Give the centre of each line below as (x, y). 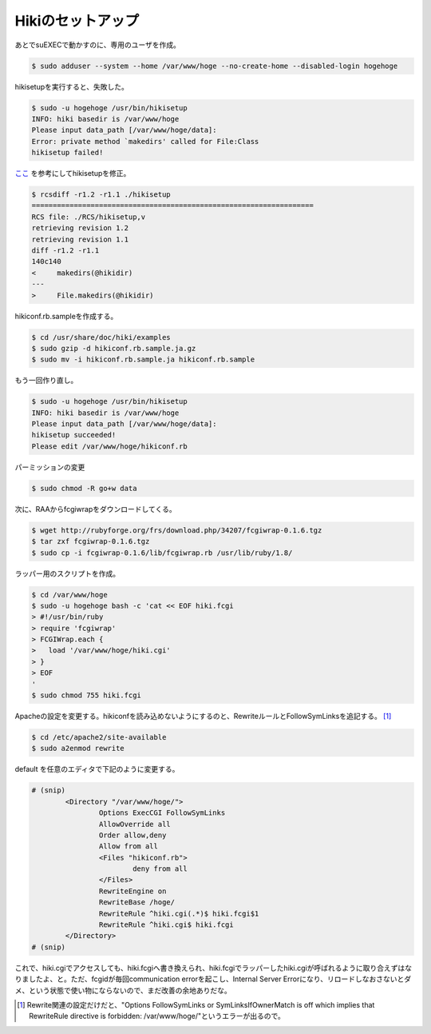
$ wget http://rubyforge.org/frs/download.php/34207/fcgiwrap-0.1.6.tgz (177, 530)
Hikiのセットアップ (77, 21)
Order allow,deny (132, 835)
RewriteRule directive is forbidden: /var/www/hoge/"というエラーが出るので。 (157, 1016)
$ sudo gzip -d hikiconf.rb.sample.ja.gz (114, 348)
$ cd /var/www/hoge (69, 595)
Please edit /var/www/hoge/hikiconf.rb (109, 446)
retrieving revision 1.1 (80, 239)
